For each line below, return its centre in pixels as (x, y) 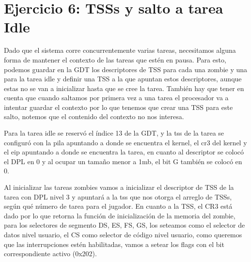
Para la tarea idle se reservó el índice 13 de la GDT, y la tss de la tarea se (114, 133)
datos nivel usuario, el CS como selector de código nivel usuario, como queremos (123, 234)
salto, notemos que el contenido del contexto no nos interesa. (94, 116)
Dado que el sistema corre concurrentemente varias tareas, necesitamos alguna (120, 50)
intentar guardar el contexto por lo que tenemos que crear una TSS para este (118, 107)
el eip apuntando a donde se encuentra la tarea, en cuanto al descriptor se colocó (124, 152)
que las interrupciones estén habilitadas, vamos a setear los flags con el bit (114, 244)
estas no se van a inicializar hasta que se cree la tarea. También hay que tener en (124, 88)
